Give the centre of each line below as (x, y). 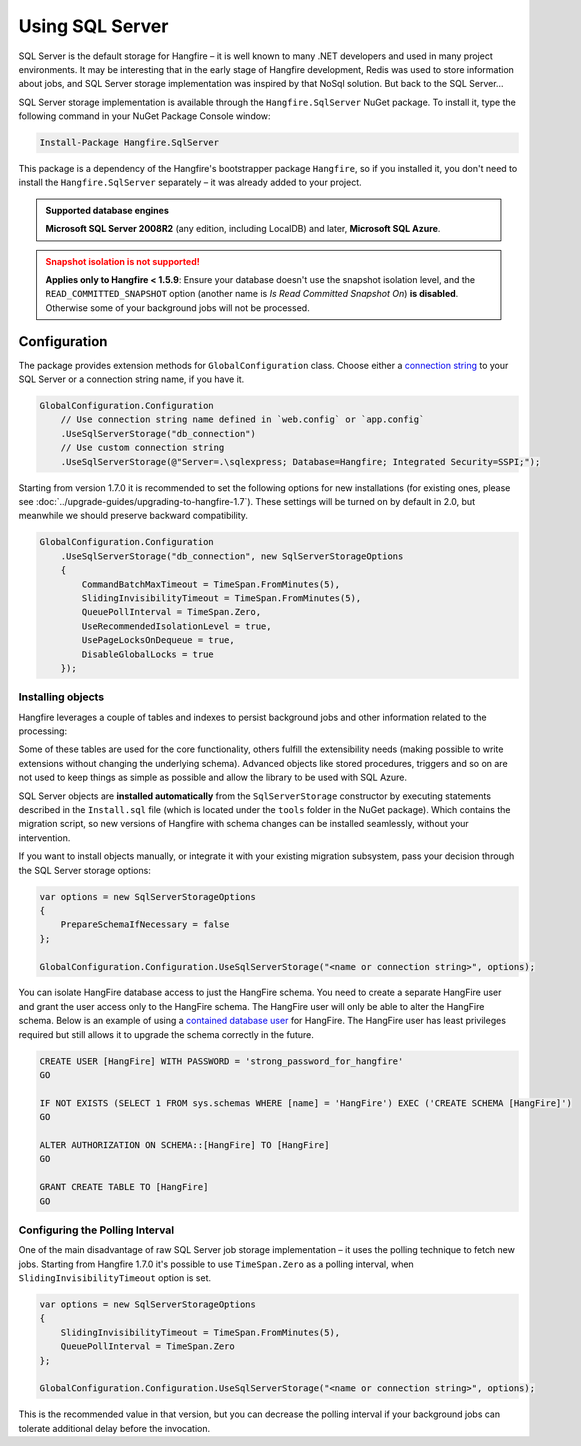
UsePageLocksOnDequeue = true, (158, 640)
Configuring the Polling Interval (96, 1230)
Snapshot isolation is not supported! (122, 261)
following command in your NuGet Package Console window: (144, 116)
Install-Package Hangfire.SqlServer (129, 143)
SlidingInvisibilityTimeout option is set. (115, 1278)
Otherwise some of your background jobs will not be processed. (177, 307)
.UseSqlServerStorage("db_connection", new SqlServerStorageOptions (232, 556)
